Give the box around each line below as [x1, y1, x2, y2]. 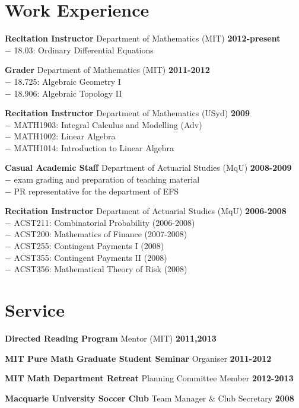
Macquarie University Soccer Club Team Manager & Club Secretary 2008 [5, 391, 294, 404]
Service [5, 298, 65, 321]
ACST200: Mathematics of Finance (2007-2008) [14, 228, 187, 240]
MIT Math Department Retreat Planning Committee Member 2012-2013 [5, 372, 294, 384]
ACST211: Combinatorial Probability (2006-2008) [14, 216, 195, 228]
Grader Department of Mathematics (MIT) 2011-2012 [5, 63, 210, 76]
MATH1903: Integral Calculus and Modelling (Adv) [14, 118, 202, 130]
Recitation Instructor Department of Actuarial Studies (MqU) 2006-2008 [5, 205, 287, 217]
